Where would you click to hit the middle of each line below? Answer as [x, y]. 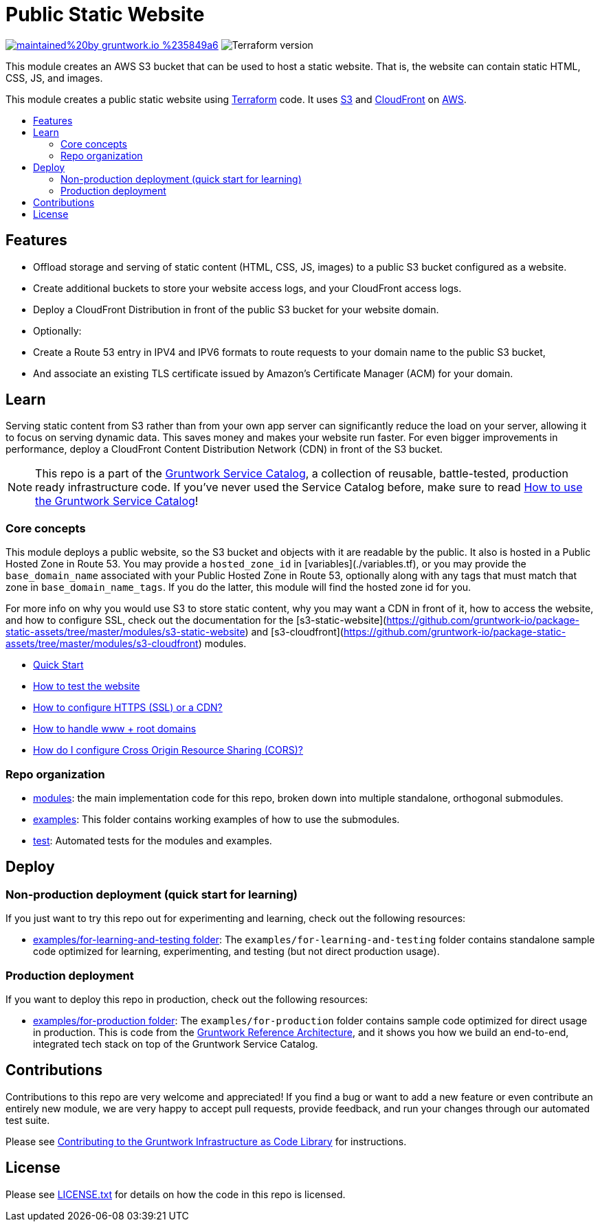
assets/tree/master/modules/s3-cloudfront [102, 644]
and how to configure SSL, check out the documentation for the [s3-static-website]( [196, 620]
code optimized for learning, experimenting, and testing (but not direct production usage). [236, 952]
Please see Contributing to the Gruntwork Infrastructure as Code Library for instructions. [206, 1141]
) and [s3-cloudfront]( [294, 632]
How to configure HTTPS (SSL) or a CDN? [128, 708]
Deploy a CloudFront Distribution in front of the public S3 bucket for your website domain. [236, 309]
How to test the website [87, 686]
